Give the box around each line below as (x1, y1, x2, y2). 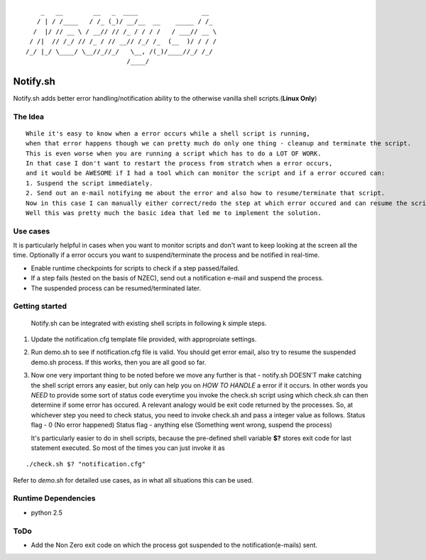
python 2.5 (31, 508, 63, 517)
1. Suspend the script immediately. (26, 179, 153, 187)
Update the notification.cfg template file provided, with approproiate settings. (31, 334, 257, 344)
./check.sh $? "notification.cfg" (26, 460, 146, 468)
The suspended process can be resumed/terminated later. (31, 284, 202, 292)
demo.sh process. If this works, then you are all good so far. (31, 358, 207, 366)
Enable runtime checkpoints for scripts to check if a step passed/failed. (31, 263, 240, 273)
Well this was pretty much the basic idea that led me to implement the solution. (26, 209, 322, 216)
